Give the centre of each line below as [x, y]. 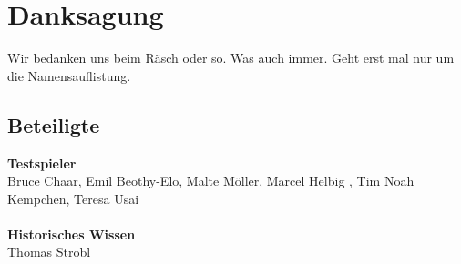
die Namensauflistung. [69, 75]
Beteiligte [54, 124]
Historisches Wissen [72, 234]
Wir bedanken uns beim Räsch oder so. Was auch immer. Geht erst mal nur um [231, 58]
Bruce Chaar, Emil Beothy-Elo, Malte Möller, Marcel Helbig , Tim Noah [211, 181]
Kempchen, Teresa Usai [73, 198]
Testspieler [42, 162]
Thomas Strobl [49, 252]
